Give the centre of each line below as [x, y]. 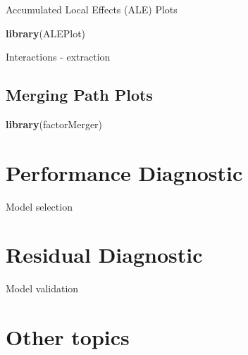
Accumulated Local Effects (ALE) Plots [92, 9]
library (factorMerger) [54, 124]
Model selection [39, 206]
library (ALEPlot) [46, 33]
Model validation [42, 288]
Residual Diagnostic [104, 255]
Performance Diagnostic [124, 172]
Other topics [68, 337]
